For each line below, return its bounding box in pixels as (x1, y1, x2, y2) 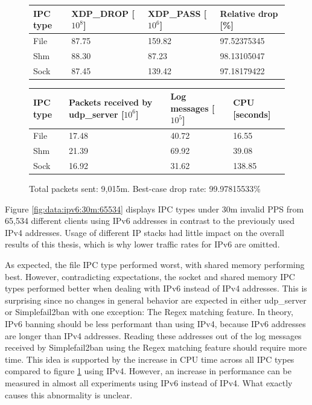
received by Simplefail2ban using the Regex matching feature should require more (5, 341, 307, 354)
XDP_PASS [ (148, 7, 207, 19)
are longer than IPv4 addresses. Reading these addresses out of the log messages (5, 329, 302, 342)
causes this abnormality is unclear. (5, 388, 133, 401)
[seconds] (233, 107, 271, 120)
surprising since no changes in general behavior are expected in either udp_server (5, 293, 307, 306)
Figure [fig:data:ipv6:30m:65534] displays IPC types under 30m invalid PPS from (5, 202, 304, 215)
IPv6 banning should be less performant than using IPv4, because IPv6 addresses (5, 317, 306, 330)
